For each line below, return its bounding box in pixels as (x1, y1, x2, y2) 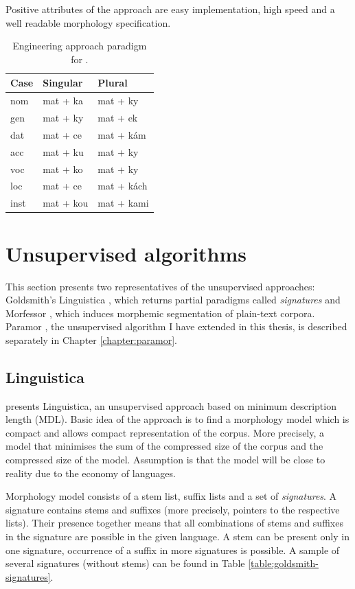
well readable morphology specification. (5, 15, 171, 30)
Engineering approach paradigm (12, 38, 147, 53)
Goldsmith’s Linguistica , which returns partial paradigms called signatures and (5, 292, 341, 307)
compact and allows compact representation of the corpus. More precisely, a (5, 425, 325, 439)
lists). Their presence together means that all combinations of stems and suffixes (5, 516, 343, 530)
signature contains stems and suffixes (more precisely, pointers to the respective (5, 502, 340, 516)
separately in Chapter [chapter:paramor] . (5, 332, 177, 347)
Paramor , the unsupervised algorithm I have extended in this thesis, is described (5, 319, 347, 334)
